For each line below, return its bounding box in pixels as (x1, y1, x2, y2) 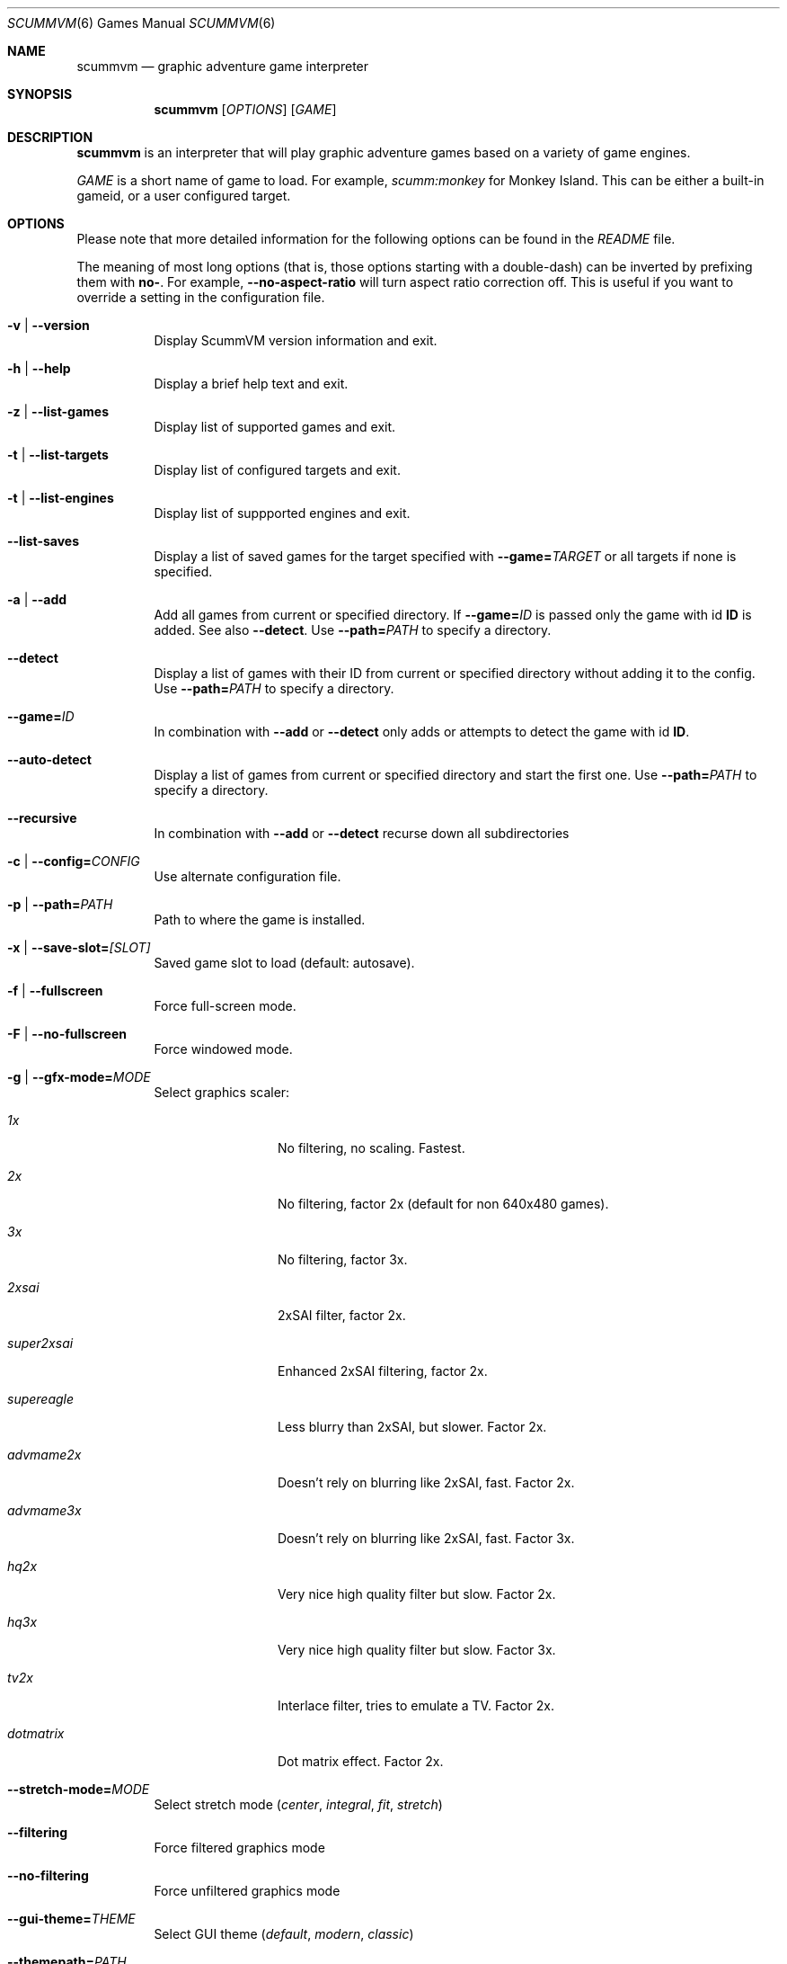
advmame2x (7, 1447, 82, 1462)
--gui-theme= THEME (7, 1911, 136, 1926)
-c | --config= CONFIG (7, 853, 140, 869)
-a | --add (7, 592, 67, 607)
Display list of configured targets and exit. (154, 462, 401, 478)
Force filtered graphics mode (154, 1840, 325, 1855)
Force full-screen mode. (154, 998, 296, 1013)
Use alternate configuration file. (154, 869, 341, 884)
